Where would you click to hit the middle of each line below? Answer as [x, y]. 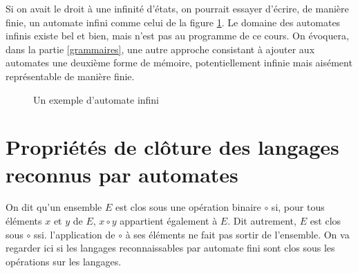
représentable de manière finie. [70, 76]
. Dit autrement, [262, 221]
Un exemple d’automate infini [96, 99]
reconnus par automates [122, 174]
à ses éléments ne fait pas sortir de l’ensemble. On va [237, 234]
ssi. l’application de [74, 234]
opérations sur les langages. [64, 261]
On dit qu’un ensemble [54, 207]
